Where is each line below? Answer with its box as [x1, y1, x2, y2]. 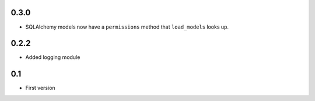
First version [25, 85, 55, 92]
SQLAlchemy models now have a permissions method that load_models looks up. [25, 23, 229, 30]
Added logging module [25, 54, 80, 61]
